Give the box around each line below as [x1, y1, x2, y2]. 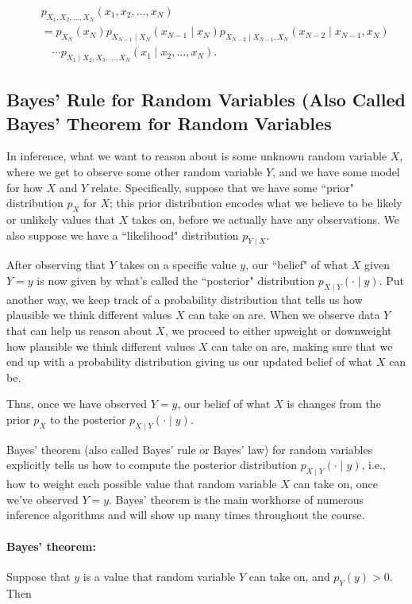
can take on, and [248, 567, 330, 584]
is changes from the [287, 395, 381, 412]
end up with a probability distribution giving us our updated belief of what [6, 353, 373, 370]
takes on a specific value [119, 256, 237, 273]
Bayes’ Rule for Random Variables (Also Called [6, 87, 406, 112]
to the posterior [49, 411, 126, 427]
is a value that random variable [83, 567, 236, 584]
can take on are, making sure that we [211, 337, 393, 354]
